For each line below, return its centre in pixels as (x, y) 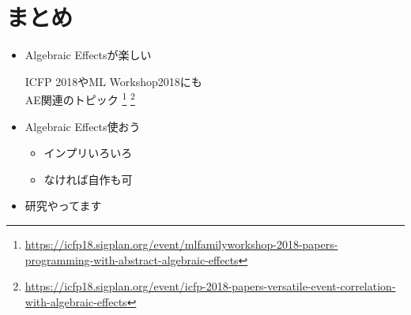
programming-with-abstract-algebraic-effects (132, 259)
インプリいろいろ (88, 153)
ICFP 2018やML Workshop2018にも (113, 81)
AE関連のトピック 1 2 (80, 98)
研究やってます (63, 206)
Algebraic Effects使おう (83, 126)
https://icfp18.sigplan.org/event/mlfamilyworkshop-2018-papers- (181, 244)
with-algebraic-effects (76, 301)
